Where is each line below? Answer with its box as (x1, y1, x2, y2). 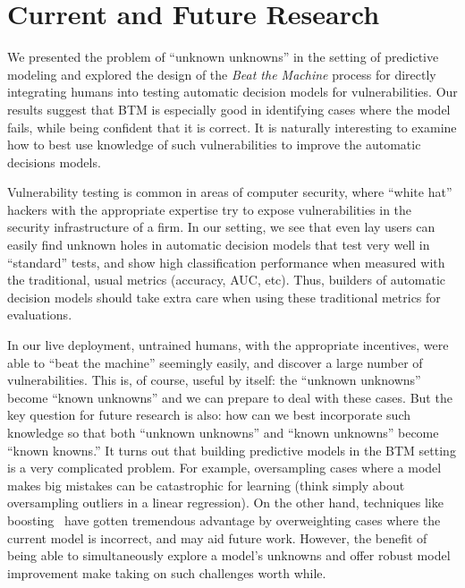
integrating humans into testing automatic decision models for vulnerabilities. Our (7, 82, 458, 101)
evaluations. (7, 305, 72, 324)
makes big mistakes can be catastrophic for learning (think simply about (7, 475, 405, 494)
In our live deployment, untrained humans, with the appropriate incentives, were (7, 336, 449, 354)
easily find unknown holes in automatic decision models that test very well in (7, 235, 430, 254)
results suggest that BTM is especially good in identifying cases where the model (7, 99, 451, 118)
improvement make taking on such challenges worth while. (7, 563, 326, 582)
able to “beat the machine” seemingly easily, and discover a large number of (7, 353, 423, 371)
